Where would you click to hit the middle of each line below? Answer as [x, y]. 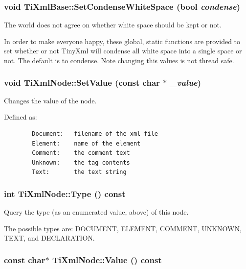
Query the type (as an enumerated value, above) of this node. [96, 212]
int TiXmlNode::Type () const [65, 193]
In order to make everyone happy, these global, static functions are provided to [122, 41]
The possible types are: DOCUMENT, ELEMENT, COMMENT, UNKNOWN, [123, 228]
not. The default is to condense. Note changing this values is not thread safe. [119, 60]
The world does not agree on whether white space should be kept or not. [113, 25]
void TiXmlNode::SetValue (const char [82, 82]
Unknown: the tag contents [81, 162]
